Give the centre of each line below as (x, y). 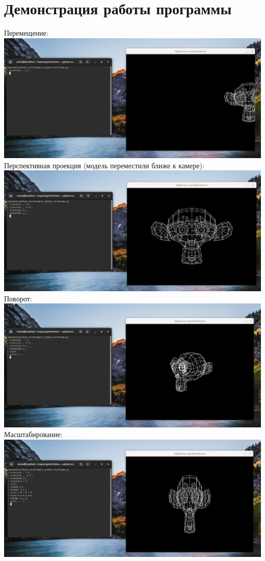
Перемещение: (26, 33)
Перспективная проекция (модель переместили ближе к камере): (104, 165)
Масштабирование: (33, 434)
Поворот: (18, 298)
